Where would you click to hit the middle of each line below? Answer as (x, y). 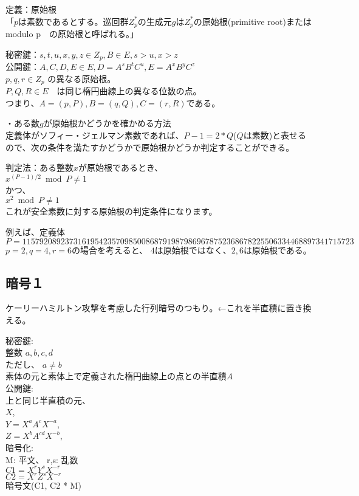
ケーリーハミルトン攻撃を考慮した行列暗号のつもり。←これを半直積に (146, 308)
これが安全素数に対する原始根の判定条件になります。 (111, 211)
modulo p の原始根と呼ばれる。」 (72, 34)
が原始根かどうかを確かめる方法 (107, 123)
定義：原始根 (31, 9)
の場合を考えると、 (110, 250)
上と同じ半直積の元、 (48, 400)
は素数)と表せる (275, 135)
